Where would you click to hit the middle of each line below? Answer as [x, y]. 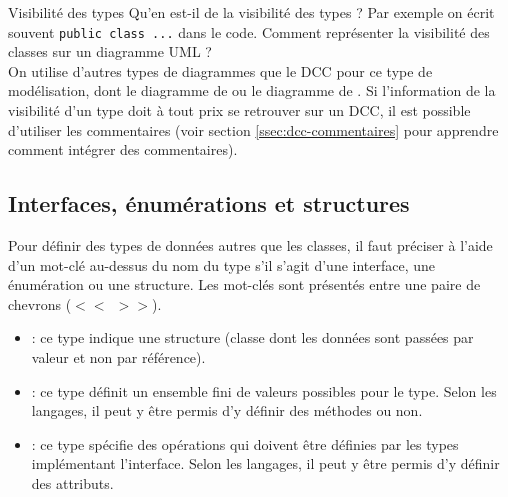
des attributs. [72, 482]
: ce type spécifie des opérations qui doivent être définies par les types [245, 443]
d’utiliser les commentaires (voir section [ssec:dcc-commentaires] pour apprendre [253, 129]
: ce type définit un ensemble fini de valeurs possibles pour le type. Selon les [264, 390]
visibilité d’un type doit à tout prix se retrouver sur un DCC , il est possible [239, 110]
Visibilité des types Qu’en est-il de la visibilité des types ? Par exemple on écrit [251, 12]
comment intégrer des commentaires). [123, 149]
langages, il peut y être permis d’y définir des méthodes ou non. [227, 410]
